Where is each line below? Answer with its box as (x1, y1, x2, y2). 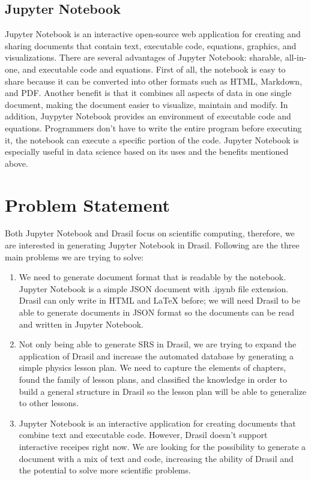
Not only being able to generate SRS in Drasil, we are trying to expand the (19, 338, 297, 350)
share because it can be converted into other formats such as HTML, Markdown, (5, 74, 303, 87)
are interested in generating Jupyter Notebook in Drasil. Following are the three (5, 239, 300, 251)
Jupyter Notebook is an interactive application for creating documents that (19, 416, 296, 429)
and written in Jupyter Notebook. (19, 317, 143, 330)
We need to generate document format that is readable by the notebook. (19, 271, 286, 283)
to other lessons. (19, 397, 79, 409)
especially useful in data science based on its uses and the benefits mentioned (5, 145, 289, 158)
